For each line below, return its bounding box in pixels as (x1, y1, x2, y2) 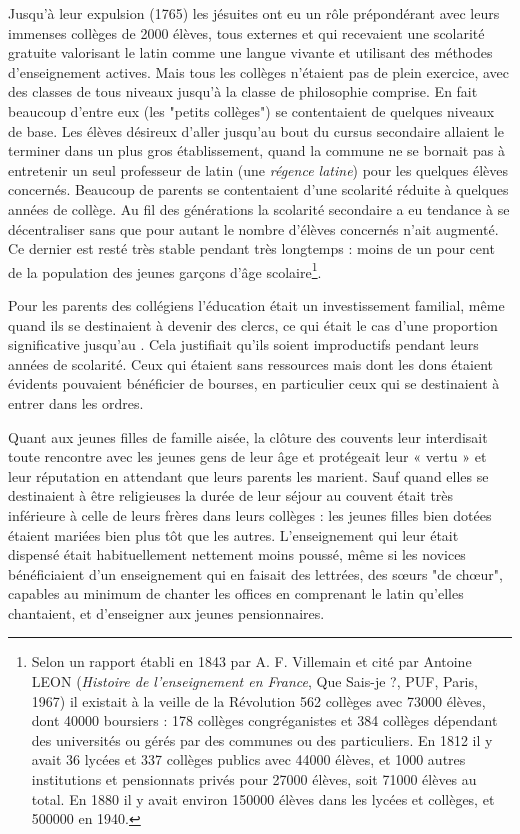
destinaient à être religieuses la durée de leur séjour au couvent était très (8, 485, 454, 506)
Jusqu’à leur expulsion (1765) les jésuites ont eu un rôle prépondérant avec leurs (8, 3, 500, 23)
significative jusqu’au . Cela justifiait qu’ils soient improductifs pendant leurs (8, 334, 479, 355)
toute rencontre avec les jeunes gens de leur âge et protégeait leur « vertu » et (8, 446, 487, 467)
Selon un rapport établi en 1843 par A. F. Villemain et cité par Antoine (31, 651, 472, 672)
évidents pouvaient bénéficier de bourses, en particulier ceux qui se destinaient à (8, 373, 500, 394)
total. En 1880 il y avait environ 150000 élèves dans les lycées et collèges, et (31, 788, 495, 809)
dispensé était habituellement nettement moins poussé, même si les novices (8, 544, 466, 565)
